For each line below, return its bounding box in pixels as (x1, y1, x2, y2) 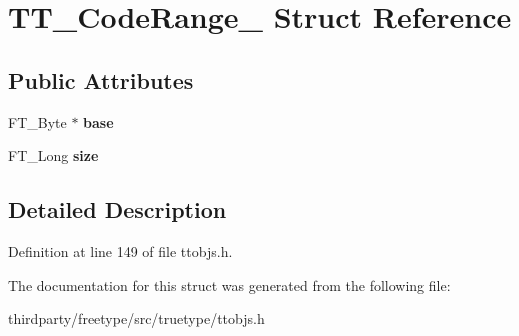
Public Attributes (8, 64, 194, 95)
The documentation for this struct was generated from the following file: (8, 274, 451, 295)
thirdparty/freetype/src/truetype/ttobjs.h (8, 308, 265, 329)
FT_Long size (8, 145, 99, 166)
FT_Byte (8, 111, 67, 132)
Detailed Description (8, 194, 227, 225)
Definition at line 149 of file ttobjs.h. (8, 240, 233, 261)
